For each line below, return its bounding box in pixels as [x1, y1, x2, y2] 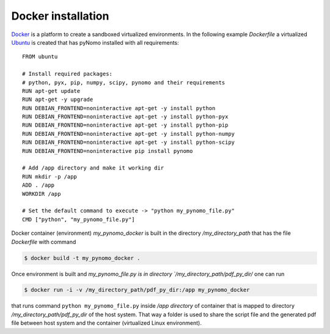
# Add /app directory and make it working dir [22, 165, 164, 171]
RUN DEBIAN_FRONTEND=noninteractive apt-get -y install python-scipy [22, 139, 235, 146]
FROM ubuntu [22, 53, 58, 61]
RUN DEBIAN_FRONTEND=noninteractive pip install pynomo [22, 147, 193, 154]
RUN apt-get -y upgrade [22, 96, 94, 103]
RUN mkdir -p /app [22, 173, 78, 180]
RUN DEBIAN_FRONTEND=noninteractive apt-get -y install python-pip [22, 122, 229, 128]
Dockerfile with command [11, 238, 76, 245]
